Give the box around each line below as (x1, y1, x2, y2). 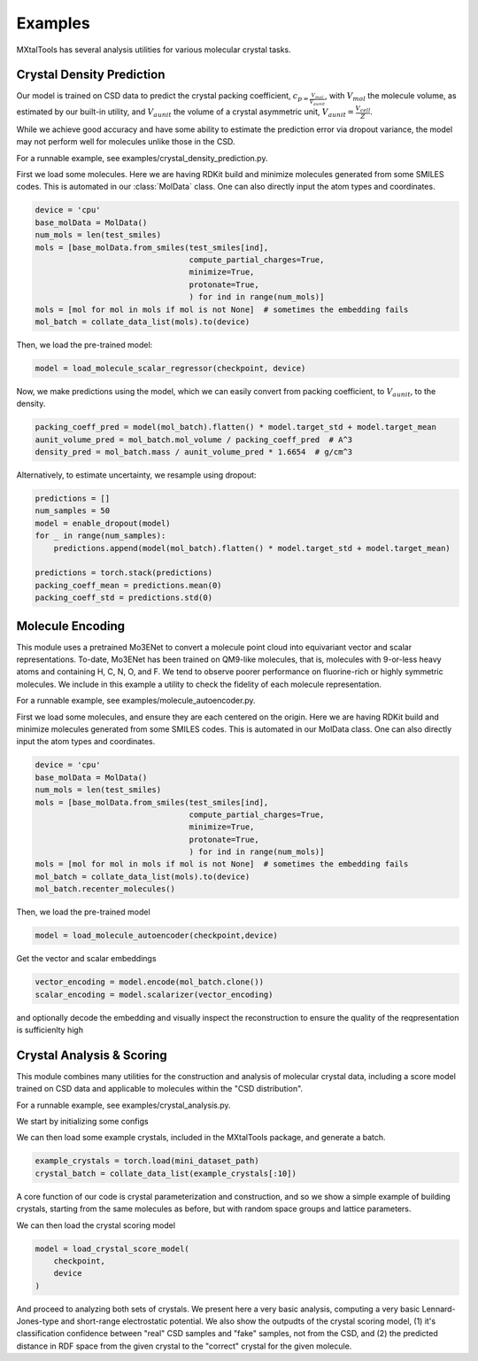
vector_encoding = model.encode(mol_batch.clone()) (35, 977, 265, 987)
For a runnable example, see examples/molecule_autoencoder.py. (16, 696, 256, 706)
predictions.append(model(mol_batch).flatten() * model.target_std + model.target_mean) (53, 543, 451, 553)
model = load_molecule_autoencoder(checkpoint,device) (35, 930, 278, 941)
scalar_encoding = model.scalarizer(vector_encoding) (35, 989, 274, 999)
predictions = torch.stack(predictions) (35, 568, 212, 578)
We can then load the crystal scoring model (16, 1219, 176, 1231)
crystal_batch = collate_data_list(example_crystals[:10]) (35, 1168, 297, 1178)
